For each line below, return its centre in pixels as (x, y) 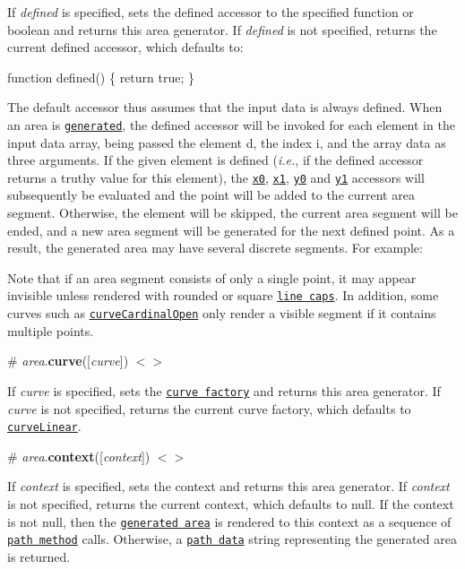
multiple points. (51, 330)
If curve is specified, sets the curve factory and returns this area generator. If (224, 390)
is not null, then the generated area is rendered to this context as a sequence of (229, 521)
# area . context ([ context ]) (79, 456)
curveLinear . (44, 426)
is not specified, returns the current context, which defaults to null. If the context (231, 504)
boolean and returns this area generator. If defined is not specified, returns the (222, 29)
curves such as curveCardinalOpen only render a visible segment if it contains (222, 313)
